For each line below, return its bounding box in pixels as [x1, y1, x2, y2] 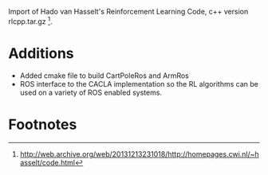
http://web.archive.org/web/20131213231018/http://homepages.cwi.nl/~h [19, 149, 259, 158]
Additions [8, 44, 74, 62]
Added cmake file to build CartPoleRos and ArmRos [19, 71, 189, 80]
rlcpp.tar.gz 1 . [8, 15, 53, 26]
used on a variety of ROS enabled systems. [19, 87, 162, 97]
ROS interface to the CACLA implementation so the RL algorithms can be [19, 79, 259, 88]
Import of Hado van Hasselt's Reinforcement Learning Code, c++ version [8, 7, 249, 16]
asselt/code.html [19, 157, 76, 167]
